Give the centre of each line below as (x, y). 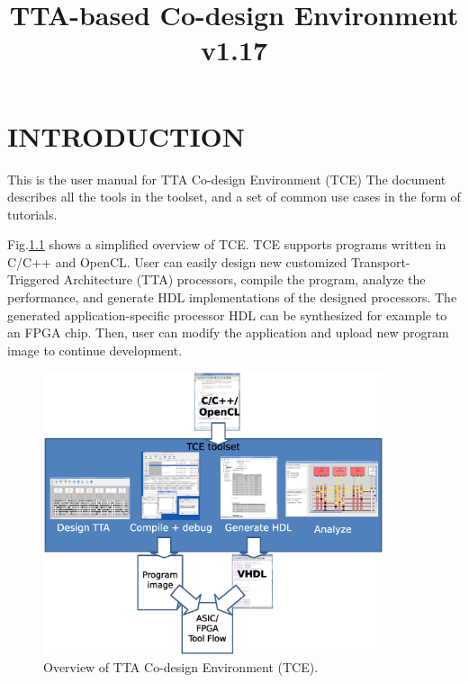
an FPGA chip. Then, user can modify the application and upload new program (228, 333)
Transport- (381, 261)
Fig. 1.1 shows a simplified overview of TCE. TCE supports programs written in (227, 244)
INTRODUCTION (126, 135)
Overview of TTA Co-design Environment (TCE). (181, 667)
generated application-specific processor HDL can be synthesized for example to (227, 315)
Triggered (34, 279)
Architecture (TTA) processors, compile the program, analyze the (244, 279)
